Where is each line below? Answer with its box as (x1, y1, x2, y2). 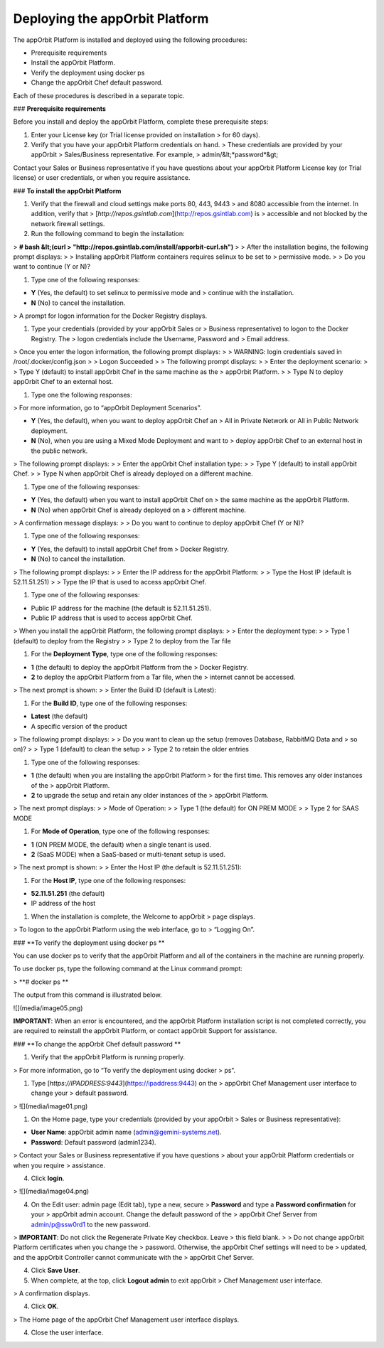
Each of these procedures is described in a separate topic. (13, 91, 185, 100)
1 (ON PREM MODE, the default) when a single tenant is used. (31, 840, 211, 849)
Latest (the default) (31, 712, 88, 721)
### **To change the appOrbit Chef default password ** (13, 1039, 181, 1048)
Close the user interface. (31, 1328, 104, 1337)
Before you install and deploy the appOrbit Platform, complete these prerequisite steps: (13, 117, 269, 126)
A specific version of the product (31, 722, 127, 730)
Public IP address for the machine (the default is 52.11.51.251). (31, 604, 211, 612)
